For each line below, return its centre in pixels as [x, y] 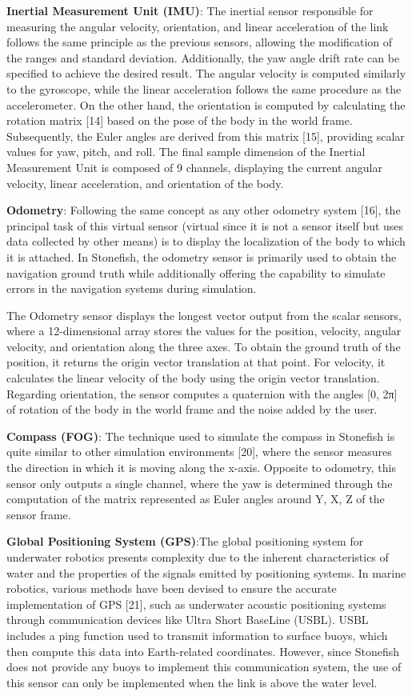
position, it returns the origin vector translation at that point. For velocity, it [196, 362]
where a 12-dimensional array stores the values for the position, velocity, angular [204, 331]
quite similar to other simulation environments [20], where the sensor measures [199, 452]
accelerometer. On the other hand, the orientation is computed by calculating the [206, 104]
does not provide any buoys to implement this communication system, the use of [204, 667]
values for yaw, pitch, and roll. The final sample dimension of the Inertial [186, 152]
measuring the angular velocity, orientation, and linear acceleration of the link [198, 26]
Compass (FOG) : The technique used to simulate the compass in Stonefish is [201, 436]
